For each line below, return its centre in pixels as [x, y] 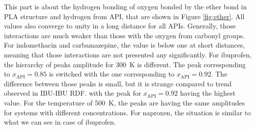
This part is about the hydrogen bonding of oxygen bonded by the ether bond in [126, 6]
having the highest [208, 93]
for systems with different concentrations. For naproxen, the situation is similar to [127, 112]
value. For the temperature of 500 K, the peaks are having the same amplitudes [125, 102]
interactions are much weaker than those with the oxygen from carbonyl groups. [125, 35]
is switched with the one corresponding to [112, 74]
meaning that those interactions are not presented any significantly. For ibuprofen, [128, 54]
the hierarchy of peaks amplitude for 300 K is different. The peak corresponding [125, 64]
